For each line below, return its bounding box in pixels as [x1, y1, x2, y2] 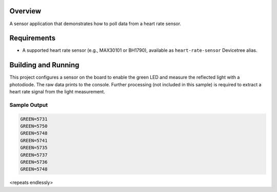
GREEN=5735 [20, 145, 48, 151]
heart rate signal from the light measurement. [9, 89, 105, 95]
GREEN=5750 [20, 123, 48, 129]
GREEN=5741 [20, 138, 48, 143]
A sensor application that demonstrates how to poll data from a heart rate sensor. [9, 21, 182, 27]
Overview [9, 7, 42, 15]
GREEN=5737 [20, 152, 48, 158]
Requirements [9, 34, 56, 43]
